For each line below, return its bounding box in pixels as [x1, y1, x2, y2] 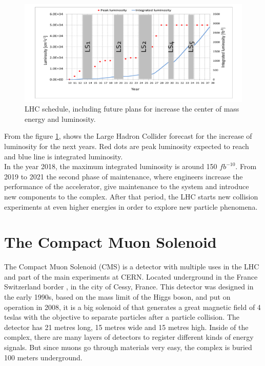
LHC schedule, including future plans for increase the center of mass [25, 103, 239, 114]
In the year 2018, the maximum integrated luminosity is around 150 [4, 161, 217, 172]
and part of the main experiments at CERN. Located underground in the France [4, 271, 258, 282]
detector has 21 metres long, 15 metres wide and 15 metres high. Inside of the [4, 321, 249, 332]
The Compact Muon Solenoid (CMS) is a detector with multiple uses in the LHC [4, 261, 259, 272]
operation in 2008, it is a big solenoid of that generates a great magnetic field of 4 [4, 301, 261, 312]
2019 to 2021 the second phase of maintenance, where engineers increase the [4, 171, 243, 181]
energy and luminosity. [25, 113, 96, 124]
